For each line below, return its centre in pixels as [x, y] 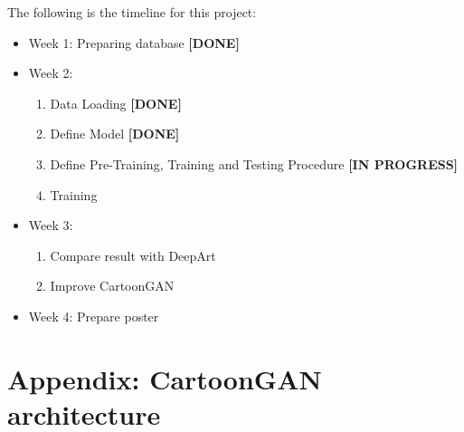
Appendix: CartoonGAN [165, 378]
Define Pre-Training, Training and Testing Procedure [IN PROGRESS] [254, 163]
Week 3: [51, 225]
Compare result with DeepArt [133, 255]
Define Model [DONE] [115, 134]
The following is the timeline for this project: [132, 12]
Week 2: [51, 73]
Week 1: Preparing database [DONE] [134, 42]
